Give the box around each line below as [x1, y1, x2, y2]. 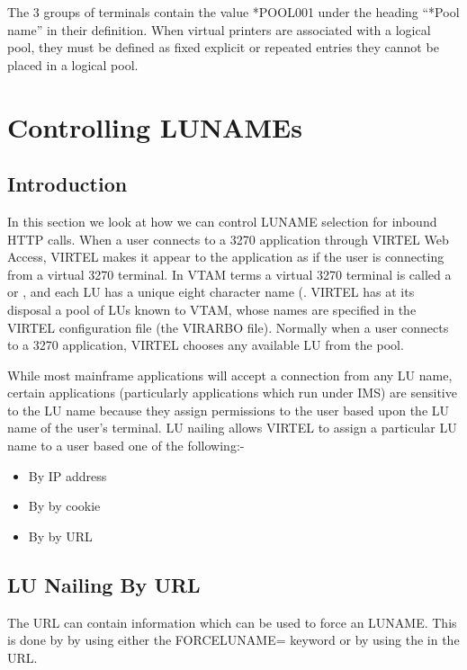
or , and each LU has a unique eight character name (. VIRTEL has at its [7, 282, 415, 301]
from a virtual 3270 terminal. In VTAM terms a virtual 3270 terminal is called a [7, 264, 452, 283]
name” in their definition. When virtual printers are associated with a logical [7, 20, 431, 39]
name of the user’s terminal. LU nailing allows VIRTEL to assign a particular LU [7, 418, 457, 437]
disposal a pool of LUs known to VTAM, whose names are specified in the [7, 299, 417, 318]
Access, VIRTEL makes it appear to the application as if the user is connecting [7, 247, 445, 266]
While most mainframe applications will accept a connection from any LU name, [7, 365, 453, 384]
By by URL [28, 526, 93, 545]
